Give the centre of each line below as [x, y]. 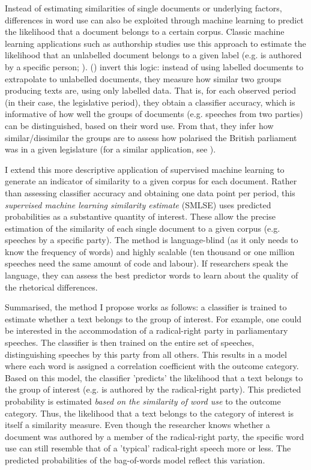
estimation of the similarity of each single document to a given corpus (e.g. [143, 228]
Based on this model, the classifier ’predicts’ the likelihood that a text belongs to [154, 377]
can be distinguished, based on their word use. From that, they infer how [139, 125]
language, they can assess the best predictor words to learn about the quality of [152, 275]
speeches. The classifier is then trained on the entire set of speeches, [130, 342]
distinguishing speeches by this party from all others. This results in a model [146, 354]
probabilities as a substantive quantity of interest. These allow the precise [140, 216]
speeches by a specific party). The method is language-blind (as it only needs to [152, 240]
